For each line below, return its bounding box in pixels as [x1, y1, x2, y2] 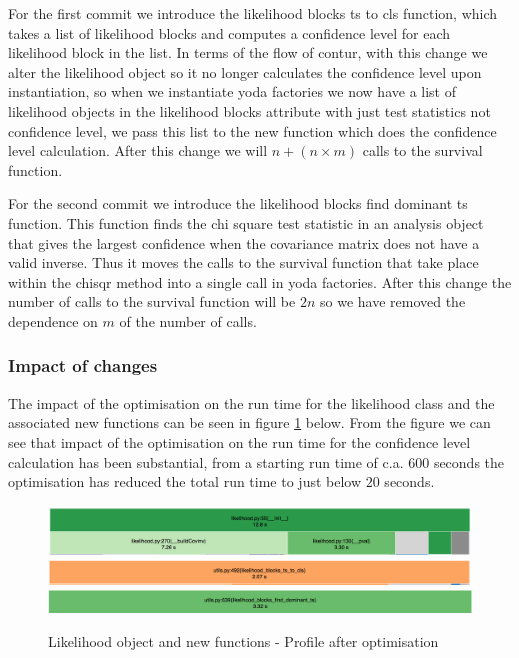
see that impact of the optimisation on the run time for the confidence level [8, 431, 471, 452]
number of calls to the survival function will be [8, 291, 296, 312]
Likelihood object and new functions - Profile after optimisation [48, 631, 439, 652]
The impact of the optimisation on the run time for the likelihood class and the [8, 392, 495, 413]
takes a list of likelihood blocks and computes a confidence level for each [8, 22, 451, 43]
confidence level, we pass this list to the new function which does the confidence [8, 120, 497, 141]
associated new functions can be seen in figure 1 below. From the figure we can [8, 412, 491, 433]
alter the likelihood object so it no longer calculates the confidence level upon [8, 61, 482, 82]
